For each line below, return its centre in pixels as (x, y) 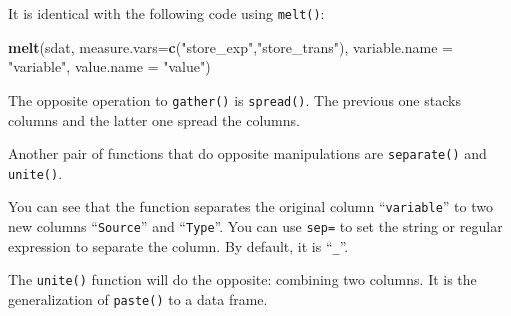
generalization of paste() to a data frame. (138, 299)
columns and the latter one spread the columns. (154, 119)
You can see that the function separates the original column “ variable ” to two (250, 206)
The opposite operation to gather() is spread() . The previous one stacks (234, 99)
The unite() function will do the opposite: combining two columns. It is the (242, 279)
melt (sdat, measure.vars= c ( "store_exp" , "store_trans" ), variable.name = (230, 46)
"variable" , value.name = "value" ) (109, 66)
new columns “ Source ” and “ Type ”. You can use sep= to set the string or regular (255, 226)
